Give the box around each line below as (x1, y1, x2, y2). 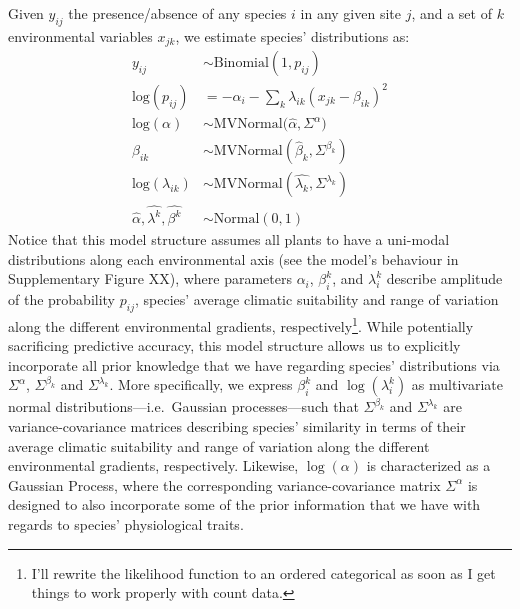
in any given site (300, 3, 401, 23)
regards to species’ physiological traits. (8, 513, 244, 534)
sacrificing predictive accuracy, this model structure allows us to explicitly (8, 335, 461, 356)
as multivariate (411, 374, 503, 395)
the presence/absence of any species (68, 3, 287, 23)
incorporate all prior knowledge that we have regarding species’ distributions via (8, 354, 500, 375)
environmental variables (8, 25, 153, 46)
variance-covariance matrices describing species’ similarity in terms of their (8, 415, 466, 436)
